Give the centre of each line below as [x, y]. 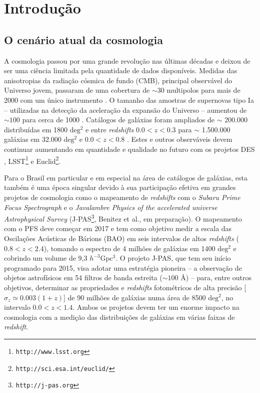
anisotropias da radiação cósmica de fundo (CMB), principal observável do [118, 80]
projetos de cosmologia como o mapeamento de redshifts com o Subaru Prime [122, 197]
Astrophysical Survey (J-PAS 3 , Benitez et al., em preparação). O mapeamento [123, 218]
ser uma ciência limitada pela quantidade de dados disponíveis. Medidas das [121, 70]
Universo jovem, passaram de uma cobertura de [77, 90]
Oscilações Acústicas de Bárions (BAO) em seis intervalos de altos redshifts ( [121, 238]
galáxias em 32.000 [33, 139]
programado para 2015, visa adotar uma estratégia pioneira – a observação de [123, 267]
